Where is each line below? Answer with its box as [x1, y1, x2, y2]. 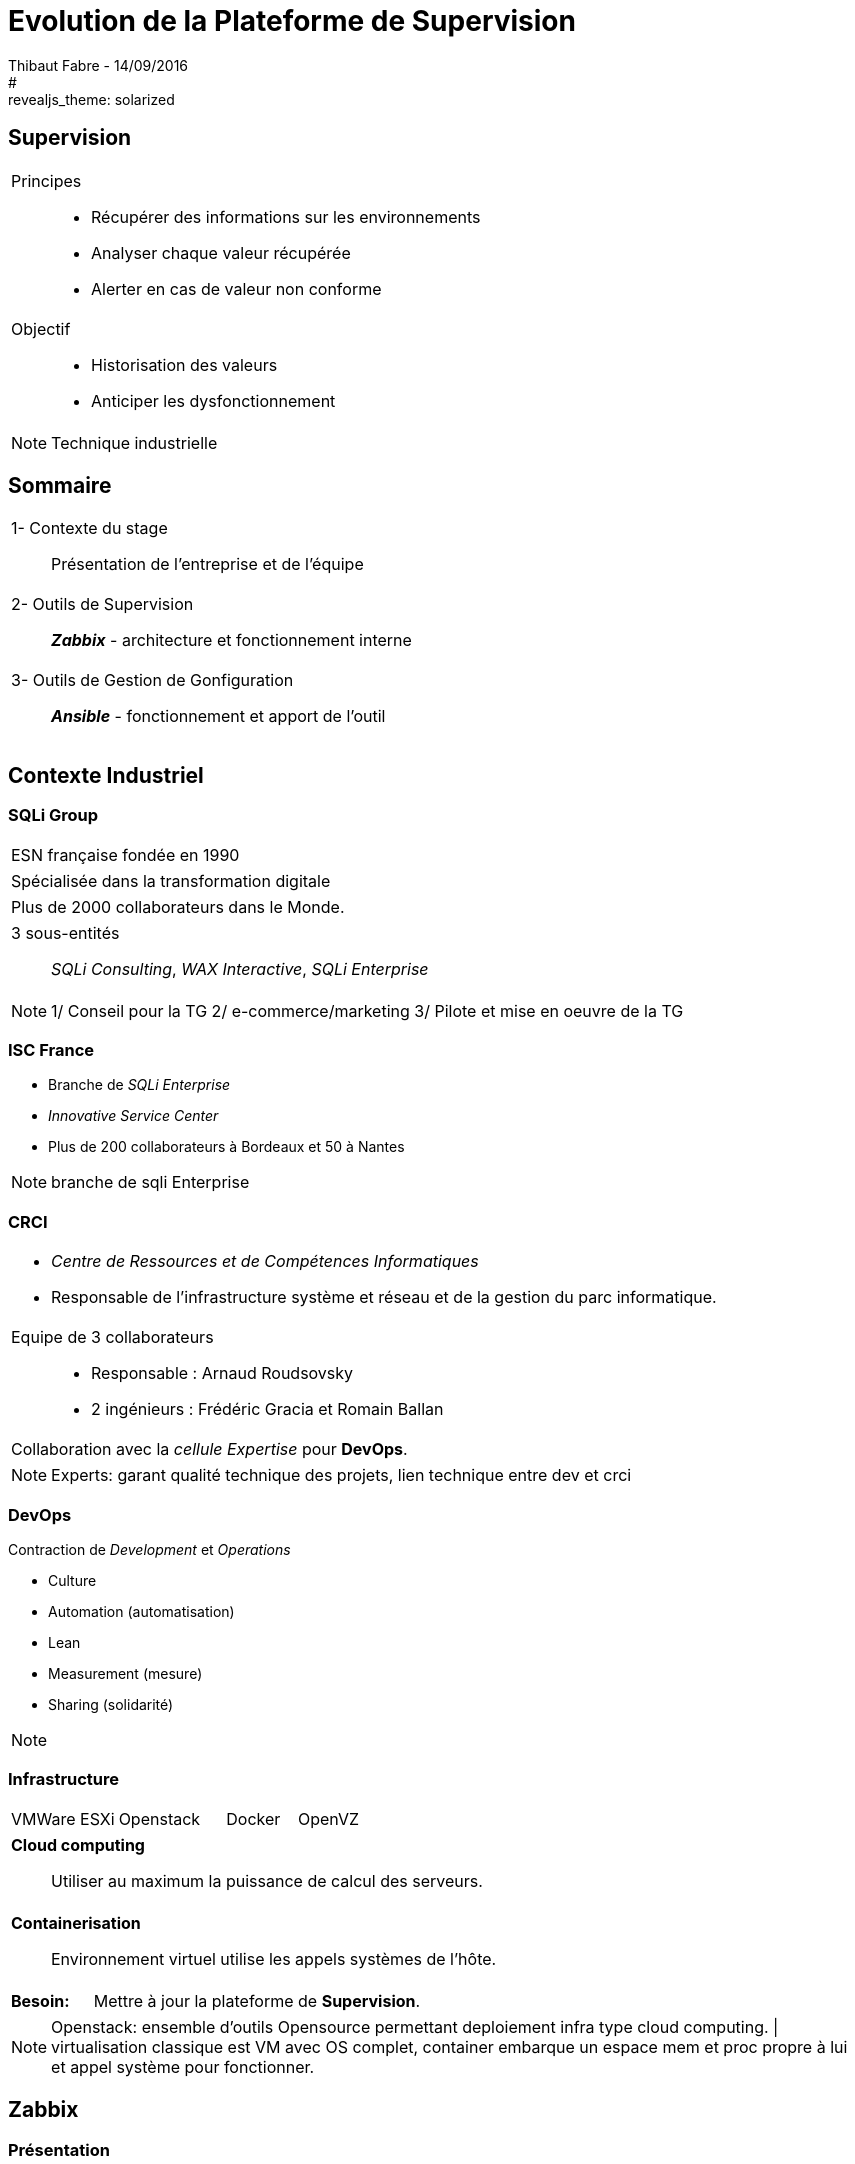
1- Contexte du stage [11, 518, 168, 539]
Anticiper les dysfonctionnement [91, 390, 336, 411]
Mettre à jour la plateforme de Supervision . [93, 1990, 421, 2011]
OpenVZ [298, 1808, 360, 1829]
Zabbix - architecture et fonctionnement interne [51, 630, 412, 651]
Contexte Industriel [8, 762, 204, 788]
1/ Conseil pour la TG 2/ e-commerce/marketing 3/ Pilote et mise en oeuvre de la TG [51, 1000, 684, 1021]
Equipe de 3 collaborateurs [11, 1327, 214, 1348]
